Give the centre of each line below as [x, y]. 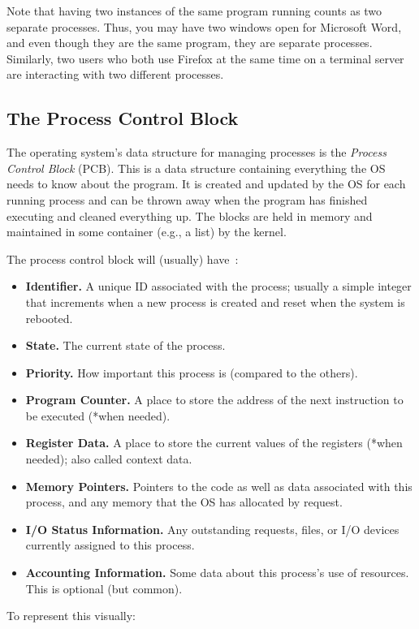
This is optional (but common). [104, 588]
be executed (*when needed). [98, 415]
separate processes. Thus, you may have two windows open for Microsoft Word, [204, 26]
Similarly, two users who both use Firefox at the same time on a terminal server [205, 58]
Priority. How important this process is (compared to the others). [192, 372]
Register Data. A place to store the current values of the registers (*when [214, 443]
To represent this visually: [71, 616]
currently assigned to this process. [110, 545]
